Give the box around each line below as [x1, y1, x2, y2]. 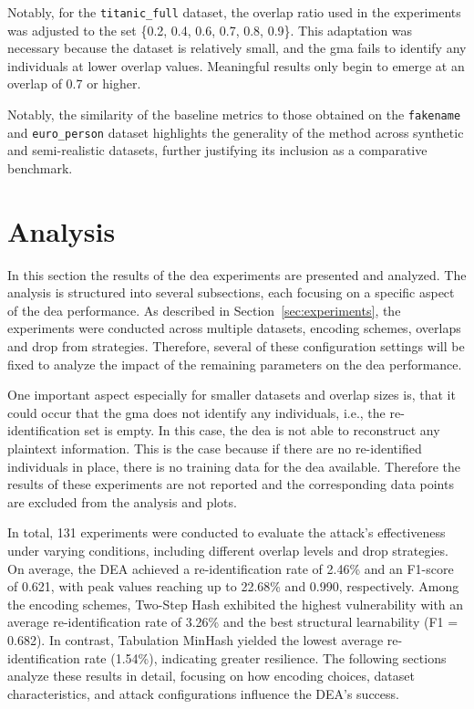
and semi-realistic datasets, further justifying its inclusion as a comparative [7, 141, 428, 160]
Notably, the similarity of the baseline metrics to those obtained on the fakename [7, 105, 461, 124]
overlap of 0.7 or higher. [7, 74, 141, 93]
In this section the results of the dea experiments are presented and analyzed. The [7, 265, 467, 284]
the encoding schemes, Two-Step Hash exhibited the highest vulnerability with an [7, 594, 464, 613]
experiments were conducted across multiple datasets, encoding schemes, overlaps [7, 318, 461, 338]
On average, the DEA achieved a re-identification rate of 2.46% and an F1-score [7, 558, 454, 578]
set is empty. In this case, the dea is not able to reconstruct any [84, 421, 440, 440]
